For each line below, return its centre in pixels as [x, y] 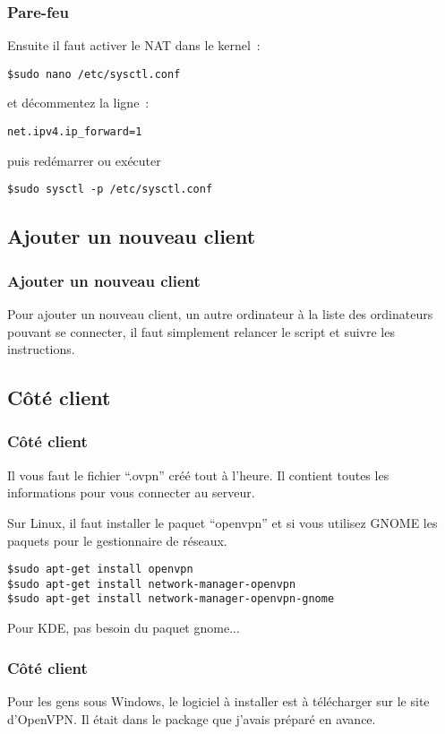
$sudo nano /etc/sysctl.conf [94, 74]
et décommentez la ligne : [78, 103]
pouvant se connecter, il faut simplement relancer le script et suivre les [201, 331]
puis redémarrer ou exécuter [84, 160]
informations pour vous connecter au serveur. [131, 492]
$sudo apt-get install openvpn [100, 570]
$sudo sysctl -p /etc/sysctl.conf [110, 190]
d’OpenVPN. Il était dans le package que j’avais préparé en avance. [192, 718]
